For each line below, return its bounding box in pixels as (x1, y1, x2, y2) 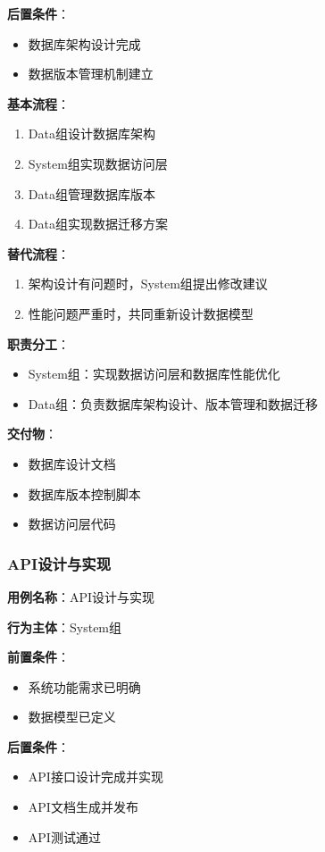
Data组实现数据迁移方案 (28, 214, 168, 233)
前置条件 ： (7, 647, 70, 666)
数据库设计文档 (28, 454, 116, 472)
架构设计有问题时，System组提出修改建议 (28, 274, 268, 293)
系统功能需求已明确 (28, 677, 141, 696)
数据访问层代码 (28, 514, 116, 533)
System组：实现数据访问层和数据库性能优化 (28, 364, 280, 383)
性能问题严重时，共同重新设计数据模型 (28, 304, 254, 322)
